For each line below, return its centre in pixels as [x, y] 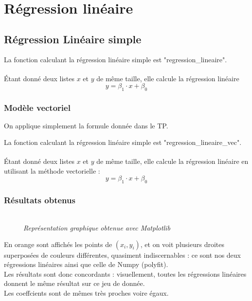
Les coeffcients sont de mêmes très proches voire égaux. [86, 292]
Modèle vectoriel [37, 108]
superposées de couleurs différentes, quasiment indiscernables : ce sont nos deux [122, 255]
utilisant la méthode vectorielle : [52, 170]
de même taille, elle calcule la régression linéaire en [172, 161]
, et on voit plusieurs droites [182, 244]
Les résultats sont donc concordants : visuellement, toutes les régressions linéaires [125, 274]
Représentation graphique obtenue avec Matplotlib [97, 227]
